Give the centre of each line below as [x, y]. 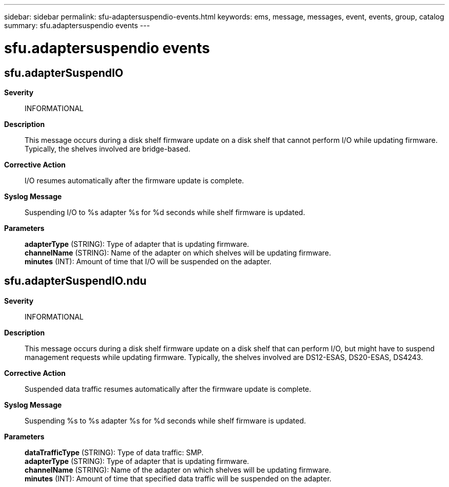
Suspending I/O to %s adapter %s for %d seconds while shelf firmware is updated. [165, 212]
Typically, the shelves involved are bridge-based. [108, 149]
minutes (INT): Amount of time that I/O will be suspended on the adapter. [148, 261]
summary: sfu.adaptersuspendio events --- [77, 25]
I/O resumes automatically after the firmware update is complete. [134, 180]
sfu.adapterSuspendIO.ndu [75, 281]
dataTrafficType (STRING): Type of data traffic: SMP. [114, 452]
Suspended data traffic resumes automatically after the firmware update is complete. [168, 389]
